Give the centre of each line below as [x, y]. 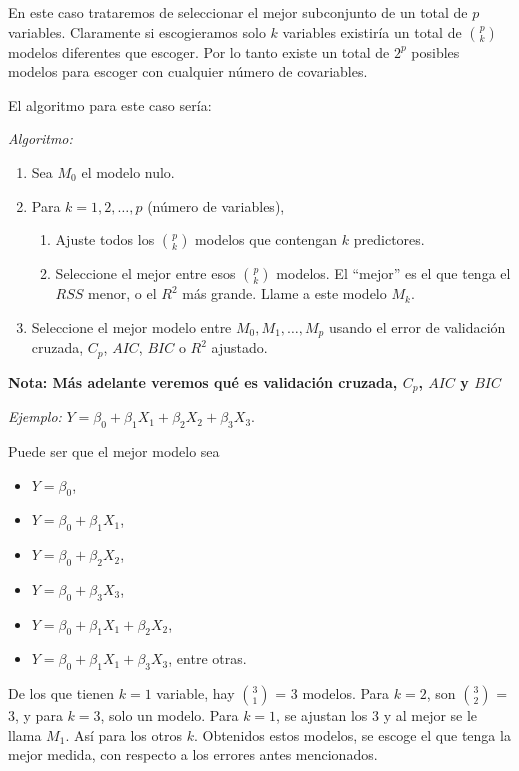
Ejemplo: [35, 416]
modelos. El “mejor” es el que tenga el [393, 273]
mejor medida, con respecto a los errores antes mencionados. [193, 754]
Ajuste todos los [105, 239]
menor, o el [122, 293]
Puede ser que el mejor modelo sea [114, 450]
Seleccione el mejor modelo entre [131, 326]
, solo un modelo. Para [169, 715]
